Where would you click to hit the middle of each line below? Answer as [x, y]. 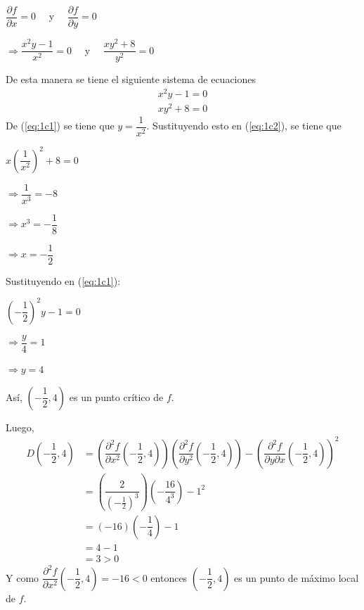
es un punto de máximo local [297, 577]
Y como [22, 577]
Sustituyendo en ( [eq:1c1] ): [63, 280]
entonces [169, 577]
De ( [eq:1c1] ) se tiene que [60, 126]
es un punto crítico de [116, 396]
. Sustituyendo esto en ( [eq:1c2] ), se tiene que [244, 126]
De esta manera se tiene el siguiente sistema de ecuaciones [131, 79]
